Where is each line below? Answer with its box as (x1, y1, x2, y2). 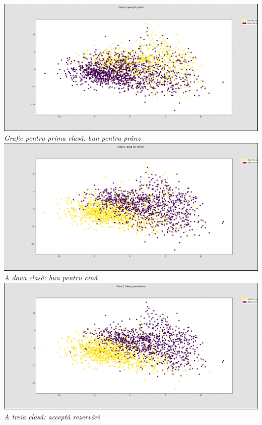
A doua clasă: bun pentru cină (4, 272, 98, 283)
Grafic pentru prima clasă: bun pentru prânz (4, 133, 141, 143)
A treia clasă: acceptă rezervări (4, 411, 100, 421)
